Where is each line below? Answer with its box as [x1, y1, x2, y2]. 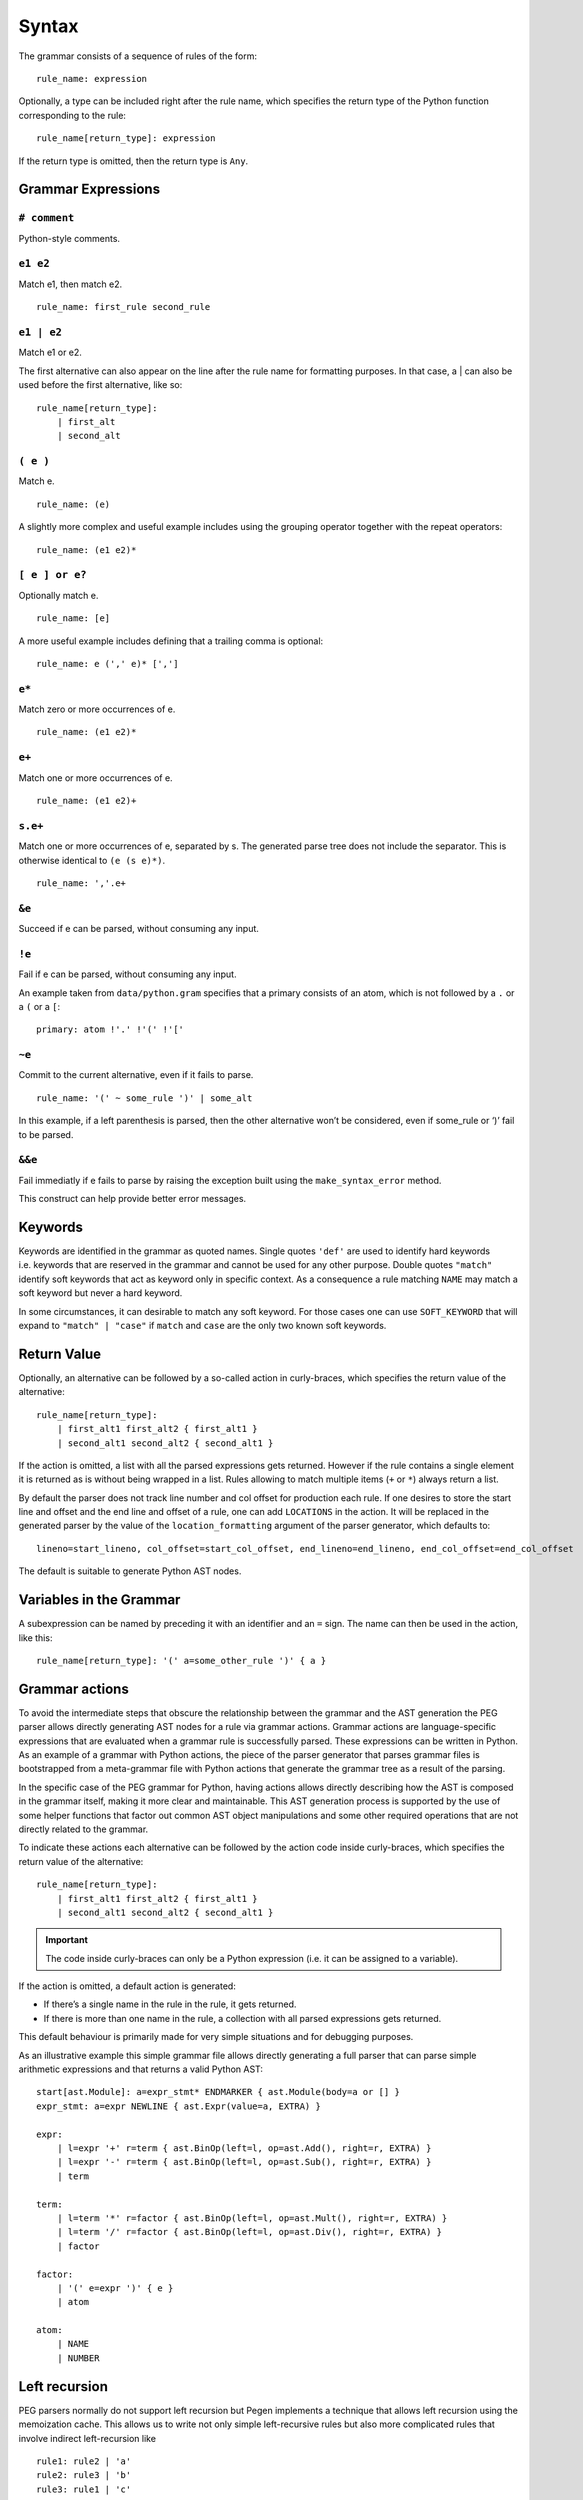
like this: [18, 1631, 53, 1644]
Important [45, 1934, 89, 1946]
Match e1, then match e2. [18, 278, 123, 290]
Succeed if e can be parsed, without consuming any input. [18, 923, 260, 935]
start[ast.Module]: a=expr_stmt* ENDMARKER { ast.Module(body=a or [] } [36, 2086, 400, 2098]
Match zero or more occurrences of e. [18, 703, 176, 715]
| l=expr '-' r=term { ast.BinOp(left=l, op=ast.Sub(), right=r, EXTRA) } [56, 2156, 432, 2168]
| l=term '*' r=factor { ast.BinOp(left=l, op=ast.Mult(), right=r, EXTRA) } [56, 2212, 448, 2224]
